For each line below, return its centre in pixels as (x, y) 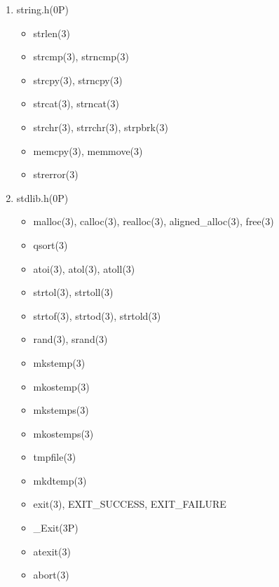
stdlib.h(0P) (42, 197)
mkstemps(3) (61, 410)
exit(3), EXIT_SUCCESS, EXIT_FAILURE (130, 504)
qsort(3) (50, 244)
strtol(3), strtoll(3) (73, 292)
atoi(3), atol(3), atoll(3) (84, 268)
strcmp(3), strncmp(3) (81, 56)
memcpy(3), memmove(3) (88, 150)
